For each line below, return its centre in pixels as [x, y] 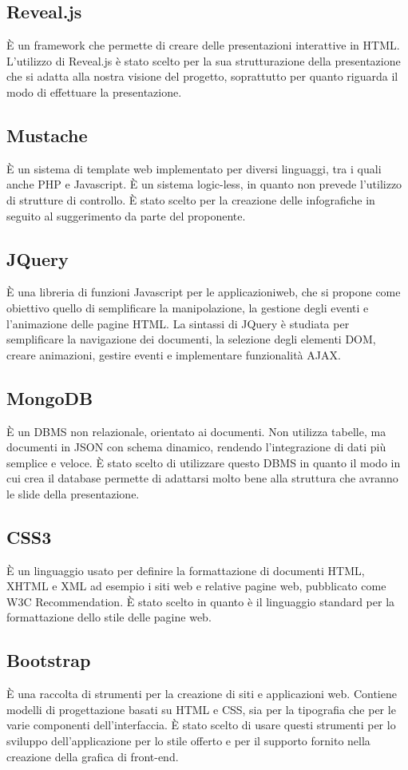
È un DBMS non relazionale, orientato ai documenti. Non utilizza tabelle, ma [196, 431]
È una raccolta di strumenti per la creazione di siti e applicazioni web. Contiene [202, 694]
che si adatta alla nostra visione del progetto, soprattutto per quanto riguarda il [202, 76]
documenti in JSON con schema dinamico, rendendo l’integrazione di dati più [196, 447]
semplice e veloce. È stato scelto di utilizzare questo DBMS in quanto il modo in [204, 462]
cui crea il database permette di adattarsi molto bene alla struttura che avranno [202, 478]
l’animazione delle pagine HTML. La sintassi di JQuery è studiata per [178, 323]
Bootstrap [49, 660]
